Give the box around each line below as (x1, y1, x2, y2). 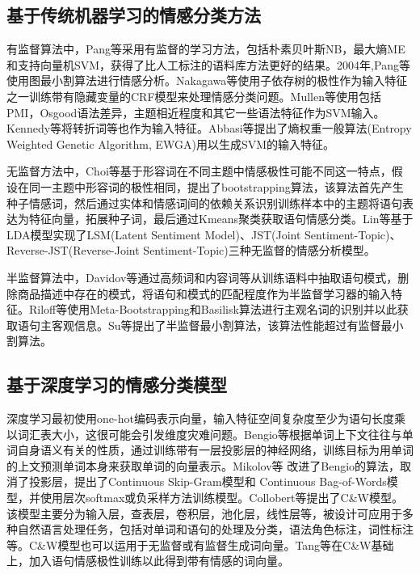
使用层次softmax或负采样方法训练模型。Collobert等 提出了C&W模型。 (40, 489, 403, 506)
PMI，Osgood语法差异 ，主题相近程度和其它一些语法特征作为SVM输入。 (6, 103, 385, 120)
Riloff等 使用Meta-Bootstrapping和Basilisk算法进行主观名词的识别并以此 (28, 301, 397, 318)
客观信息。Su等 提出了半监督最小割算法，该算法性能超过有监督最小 (51, 316, 404, 333)
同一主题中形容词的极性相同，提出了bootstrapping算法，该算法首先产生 (28, 178, 404, 195)
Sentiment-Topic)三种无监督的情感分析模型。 (143, 242, 376, 259)
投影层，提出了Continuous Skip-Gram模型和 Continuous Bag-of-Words (28, 473, 387, 490)
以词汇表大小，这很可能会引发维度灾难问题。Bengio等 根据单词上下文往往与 (6, 425, 402, 442)
